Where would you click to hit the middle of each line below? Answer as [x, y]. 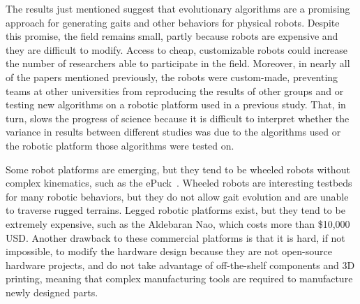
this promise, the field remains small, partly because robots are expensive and [172, 36]
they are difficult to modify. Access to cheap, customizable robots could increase [177, 49]
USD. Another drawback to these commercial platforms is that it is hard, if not [175, 237]
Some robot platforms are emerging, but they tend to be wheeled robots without [178, 169]
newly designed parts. [52, 292]
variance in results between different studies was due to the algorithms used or [173, 132]
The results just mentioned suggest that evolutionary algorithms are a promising [178, 8]
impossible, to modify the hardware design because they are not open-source [169, 251]
